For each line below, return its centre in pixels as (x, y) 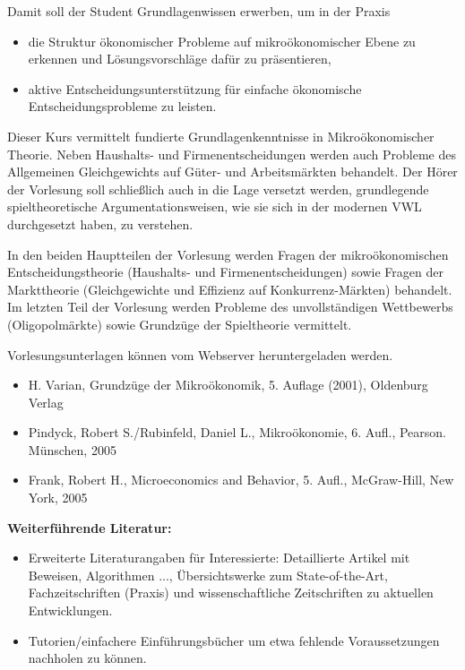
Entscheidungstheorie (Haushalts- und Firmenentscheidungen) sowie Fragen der (225, 272)
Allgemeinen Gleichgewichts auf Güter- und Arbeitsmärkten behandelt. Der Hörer (232, 172)
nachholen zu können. (87, 658)
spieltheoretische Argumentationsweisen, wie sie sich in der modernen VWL (215, 206)
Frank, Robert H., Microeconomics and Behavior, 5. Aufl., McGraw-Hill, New (241, 480)
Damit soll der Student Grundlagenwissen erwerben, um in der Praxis (199, 11)
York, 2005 (58, 498)
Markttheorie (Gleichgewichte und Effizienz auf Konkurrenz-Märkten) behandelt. (230, 289)
